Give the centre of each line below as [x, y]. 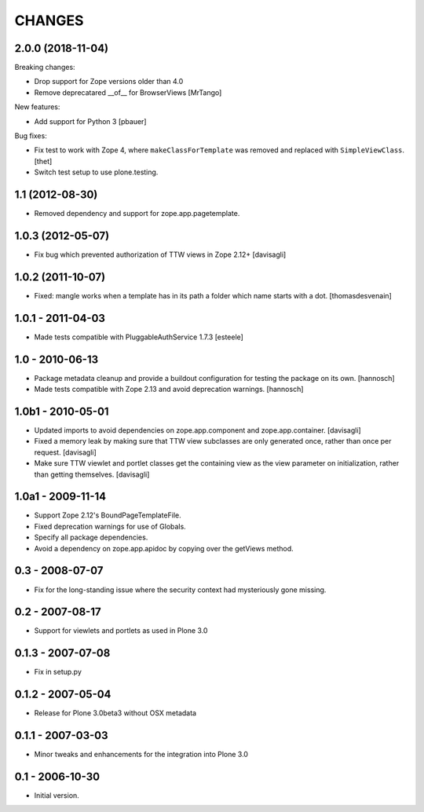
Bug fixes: [31, 136]
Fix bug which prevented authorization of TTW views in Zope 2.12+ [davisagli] [160, 254]
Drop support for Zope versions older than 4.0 [109, 82]
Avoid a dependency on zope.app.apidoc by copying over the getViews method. [164, 548]
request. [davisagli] [66, 452]
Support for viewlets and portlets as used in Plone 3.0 [121, 631]
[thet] [43, 161]
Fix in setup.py [58, 672]
